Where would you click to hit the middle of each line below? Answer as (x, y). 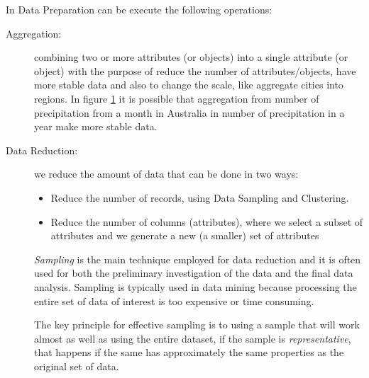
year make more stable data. (96, 126)
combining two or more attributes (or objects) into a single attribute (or (191, 57)
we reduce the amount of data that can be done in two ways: (166, 174)
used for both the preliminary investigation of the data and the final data (194, 273)
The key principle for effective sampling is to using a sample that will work (197, 325)
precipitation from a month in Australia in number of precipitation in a (189, 112)
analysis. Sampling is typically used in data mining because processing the (195, 286)
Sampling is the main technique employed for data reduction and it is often (198, 259)
